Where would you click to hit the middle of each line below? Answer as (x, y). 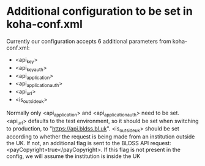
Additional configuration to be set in (99, 11)
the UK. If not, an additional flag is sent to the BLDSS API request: (89, 143)
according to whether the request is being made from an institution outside (101, 137)
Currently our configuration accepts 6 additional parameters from (89, 41)
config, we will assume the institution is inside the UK (73, 156)
